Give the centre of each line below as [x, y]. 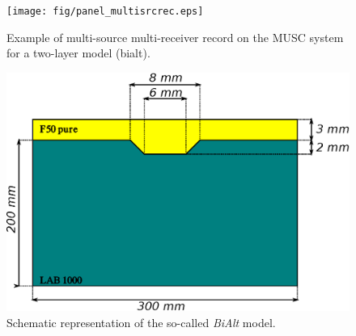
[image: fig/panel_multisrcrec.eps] [105, 11]
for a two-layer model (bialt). [78, 53]
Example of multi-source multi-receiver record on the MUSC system [175, 37]
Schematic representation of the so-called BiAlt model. [141, 322]
